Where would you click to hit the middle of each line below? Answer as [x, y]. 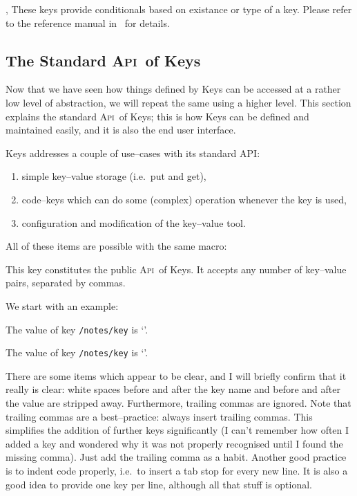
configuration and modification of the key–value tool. [134, 222]
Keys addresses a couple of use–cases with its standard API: [133, 153]
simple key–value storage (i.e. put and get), [114, 176]
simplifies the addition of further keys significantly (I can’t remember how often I [177, 430]
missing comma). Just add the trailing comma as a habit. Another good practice [176, 457]
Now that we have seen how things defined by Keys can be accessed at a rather [173, 89]
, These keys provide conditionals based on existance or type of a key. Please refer [179, 9]
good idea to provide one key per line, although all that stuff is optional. [159, 484]
